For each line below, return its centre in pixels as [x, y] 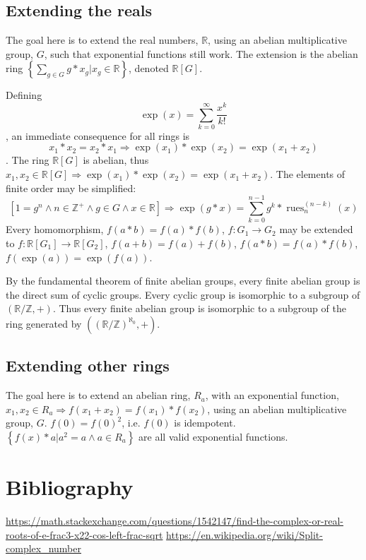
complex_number [43, 548]
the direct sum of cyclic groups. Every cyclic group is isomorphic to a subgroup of [183, 294]
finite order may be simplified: [71, 187]
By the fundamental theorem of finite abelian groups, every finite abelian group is [183, 281]
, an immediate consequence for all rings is [98, 135]
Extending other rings [88, 365]
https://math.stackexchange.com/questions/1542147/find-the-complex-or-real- [175, 521]
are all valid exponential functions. [213, 436]
